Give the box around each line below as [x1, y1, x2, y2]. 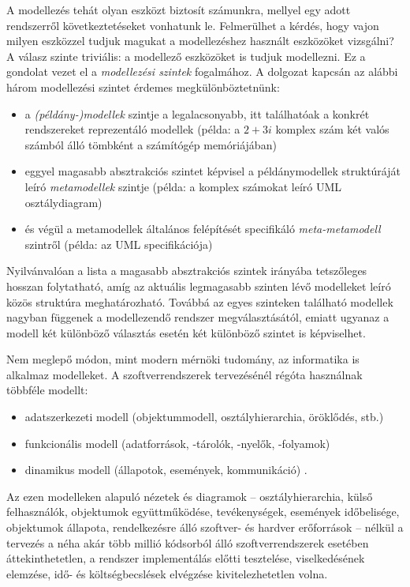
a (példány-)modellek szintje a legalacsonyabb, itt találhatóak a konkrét [24, 105, 370, 122]
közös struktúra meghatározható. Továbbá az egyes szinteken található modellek [6, 293, 393, 310]
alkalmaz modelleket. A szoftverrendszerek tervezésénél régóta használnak [6, 366, 363, 382]
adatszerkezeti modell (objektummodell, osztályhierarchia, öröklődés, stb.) [24, 408, 384, 425]
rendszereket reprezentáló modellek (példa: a [24, 121, 240, 137]
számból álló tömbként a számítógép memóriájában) [24, 136, 277, 152]
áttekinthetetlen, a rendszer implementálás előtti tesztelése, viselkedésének [6, 550, 365, 566]
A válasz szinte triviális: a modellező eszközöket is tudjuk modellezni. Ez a [6, 47, 366, 64]
